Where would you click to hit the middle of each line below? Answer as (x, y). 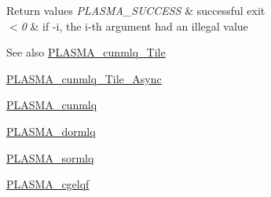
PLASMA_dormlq (51, 131)
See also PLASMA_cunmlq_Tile (86, 52)
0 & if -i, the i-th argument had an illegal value (134, 26)
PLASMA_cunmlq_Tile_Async (84, 78)
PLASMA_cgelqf (48, 184)
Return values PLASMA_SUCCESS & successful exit (136, 10)
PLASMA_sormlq (50, 157)
